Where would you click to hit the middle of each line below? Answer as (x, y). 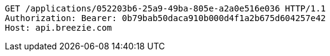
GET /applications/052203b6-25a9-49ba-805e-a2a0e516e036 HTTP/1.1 (166, 8)
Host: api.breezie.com (59, 28)
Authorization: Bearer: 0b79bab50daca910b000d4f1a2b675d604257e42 (166, 18)
